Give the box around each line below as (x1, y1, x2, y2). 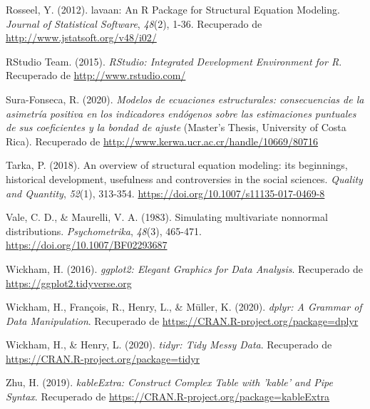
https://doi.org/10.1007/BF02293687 (6, 237, 168, 252)
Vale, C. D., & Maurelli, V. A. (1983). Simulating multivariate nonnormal (6, 209, 328, 224)
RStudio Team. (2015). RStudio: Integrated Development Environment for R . (6, 53, 342, 68)
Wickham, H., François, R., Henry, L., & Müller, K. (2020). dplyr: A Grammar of (6, 299, 362, 314)
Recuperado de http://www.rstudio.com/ (6, 68, 186, 83)
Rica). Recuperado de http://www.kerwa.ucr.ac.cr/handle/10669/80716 (6, 133, 319, 148)
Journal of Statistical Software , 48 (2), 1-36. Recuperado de (6, 16, 262, 31)
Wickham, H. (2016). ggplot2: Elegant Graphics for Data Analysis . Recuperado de (6, 261, 363, 276)
